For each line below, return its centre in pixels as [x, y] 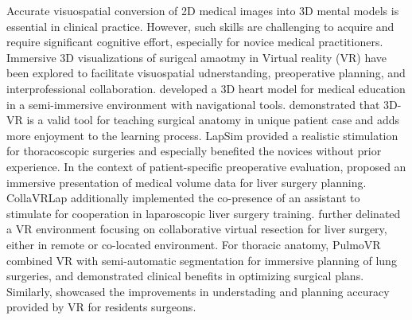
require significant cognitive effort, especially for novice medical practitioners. [195, 42]
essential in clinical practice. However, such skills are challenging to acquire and [200, 26]
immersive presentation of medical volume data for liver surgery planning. [187, 182]
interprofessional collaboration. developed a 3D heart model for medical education [206, 88]
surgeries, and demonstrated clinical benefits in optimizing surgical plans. [185, 276]
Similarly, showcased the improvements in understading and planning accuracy [198, 291]
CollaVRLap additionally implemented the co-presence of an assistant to [183, 198]
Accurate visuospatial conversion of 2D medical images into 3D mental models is [203, 10]
